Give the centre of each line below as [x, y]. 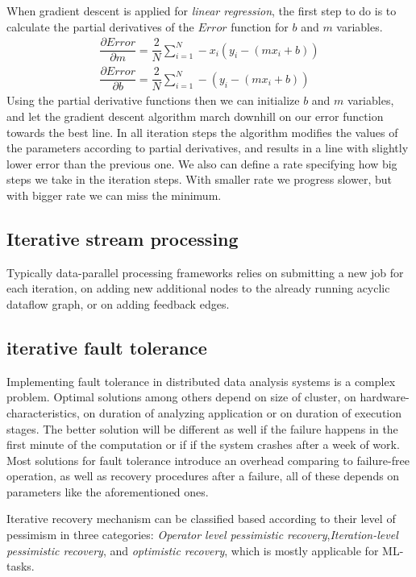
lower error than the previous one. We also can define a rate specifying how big [202, 163]
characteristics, [43, 412]
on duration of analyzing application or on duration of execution [243, 412]
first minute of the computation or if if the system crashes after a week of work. [203, 444]
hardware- [385, 397]
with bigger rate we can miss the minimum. [114, 195]
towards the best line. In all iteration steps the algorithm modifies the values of [202, 132]
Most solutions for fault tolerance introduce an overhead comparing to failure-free [208, 460]
